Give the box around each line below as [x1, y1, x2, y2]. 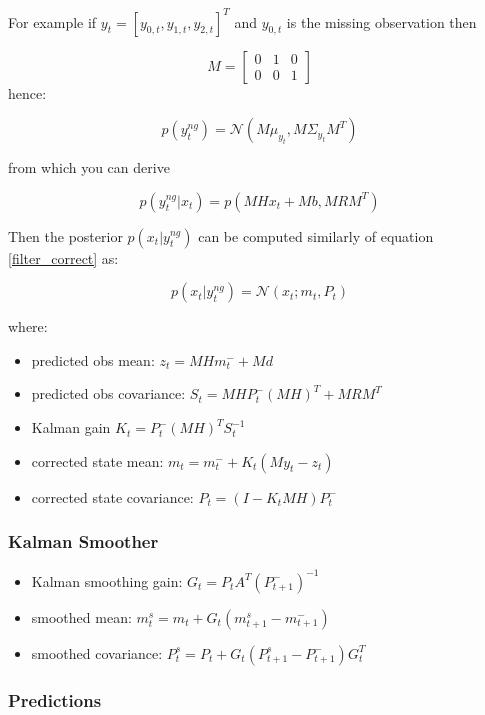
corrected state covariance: [31, 486, 194, 507]
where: [8, 316, 48, 337]
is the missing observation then [286, 11, 477, 32]
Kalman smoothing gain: [31, 570, 183, 591]
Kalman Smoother [8, 529, 159, 554]
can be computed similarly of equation [198, 225, 434, 246]
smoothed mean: [31, 606, 132, 627]
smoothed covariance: [31, 642, 163, 663]
